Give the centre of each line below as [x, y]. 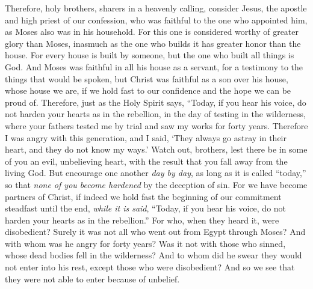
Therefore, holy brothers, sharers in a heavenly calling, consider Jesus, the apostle [156, 8]
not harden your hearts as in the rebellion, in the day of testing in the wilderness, [155, 114]
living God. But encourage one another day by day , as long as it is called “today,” [156, 173]
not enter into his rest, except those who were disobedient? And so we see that [150, 267]
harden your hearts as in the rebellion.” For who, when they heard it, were [142, 220]
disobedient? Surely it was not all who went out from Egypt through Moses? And [155, 232]
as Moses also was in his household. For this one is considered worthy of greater [152, 32]
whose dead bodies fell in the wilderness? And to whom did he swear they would [153, 255]
